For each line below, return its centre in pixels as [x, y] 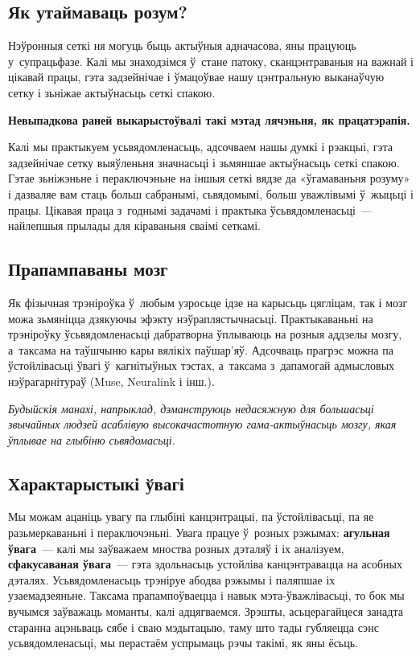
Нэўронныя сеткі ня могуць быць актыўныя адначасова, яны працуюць [182, 45]
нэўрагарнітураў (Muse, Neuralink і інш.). [111, 381]
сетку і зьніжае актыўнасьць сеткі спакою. [112, 92]
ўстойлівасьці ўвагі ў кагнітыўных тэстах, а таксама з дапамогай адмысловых [202, 365]
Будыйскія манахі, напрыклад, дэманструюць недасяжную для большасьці [191, 408]
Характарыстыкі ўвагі [96, 483]
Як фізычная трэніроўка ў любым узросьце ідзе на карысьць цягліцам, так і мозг [208, 302]
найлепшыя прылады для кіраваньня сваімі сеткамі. [135, 225]
